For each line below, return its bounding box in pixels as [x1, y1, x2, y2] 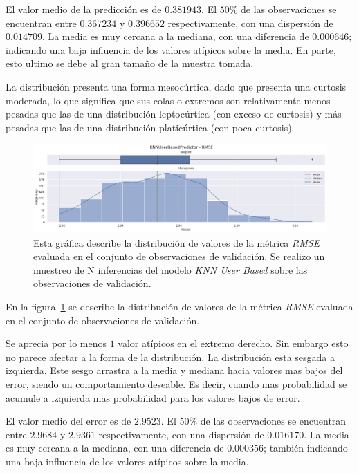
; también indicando [264, 440, 348, 455]
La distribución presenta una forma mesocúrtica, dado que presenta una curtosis [6, 79, 347, 93]
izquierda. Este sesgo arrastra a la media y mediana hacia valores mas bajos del [6, 363, 343, 378]
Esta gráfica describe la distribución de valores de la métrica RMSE [33, 235, 320, 250]
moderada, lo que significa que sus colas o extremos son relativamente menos [6, 93, 331, 107]
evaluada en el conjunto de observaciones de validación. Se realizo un [33, 249, 325, 263]
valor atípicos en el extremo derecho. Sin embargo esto [118, 336, 349, 351]
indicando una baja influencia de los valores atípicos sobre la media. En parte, [6, 42, 336, 57]
